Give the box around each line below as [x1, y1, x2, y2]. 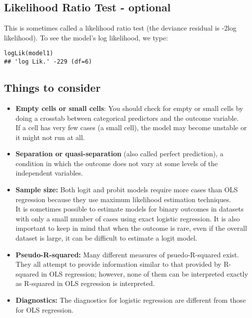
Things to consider [4, 80, 101, 95]
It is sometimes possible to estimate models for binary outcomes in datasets [15, 204, 244, 214]
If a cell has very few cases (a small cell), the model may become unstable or [15, 122, 247, 133]
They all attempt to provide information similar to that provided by [15, 259, 221, 269]
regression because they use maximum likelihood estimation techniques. [15, 194, 231, 204]
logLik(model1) [4, 50, 54, 57]
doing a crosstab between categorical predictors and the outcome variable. [15, 112, 239, 123]
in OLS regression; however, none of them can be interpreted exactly [41, 268, 248, 279]
